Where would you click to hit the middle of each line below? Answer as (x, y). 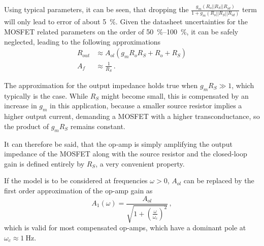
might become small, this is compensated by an (175, 95)
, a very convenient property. (140, 163)
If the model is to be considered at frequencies (76, 180)
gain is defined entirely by (44, 163)
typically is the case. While (46, 95)
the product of (26, 126)
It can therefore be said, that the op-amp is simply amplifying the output (118, 143)
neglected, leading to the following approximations (82, 41)
